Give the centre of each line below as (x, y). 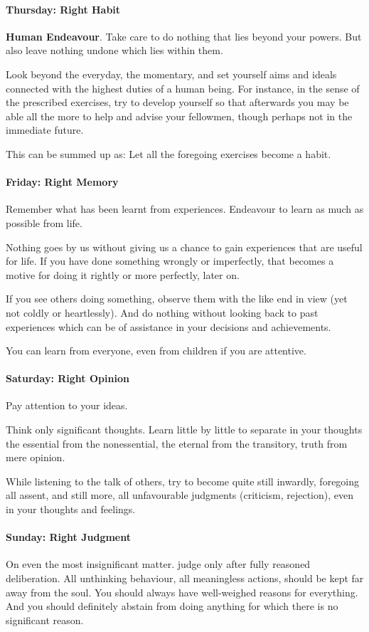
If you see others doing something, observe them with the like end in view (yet (177, 299)
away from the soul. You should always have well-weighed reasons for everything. (182, 592)
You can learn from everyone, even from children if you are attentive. (156, 351)
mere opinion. (36, 457)
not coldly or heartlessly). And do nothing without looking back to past (162, 312)
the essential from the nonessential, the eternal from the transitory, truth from (177, 443)
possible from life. (44, 222)
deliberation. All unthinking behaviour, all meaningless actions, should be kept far (185, 578)
